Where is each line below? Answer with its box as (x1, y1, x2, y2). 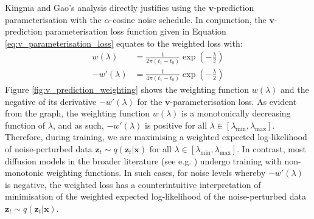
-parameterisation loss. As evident (170, 95, 297, 107)
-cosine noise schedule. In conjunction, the (110, 13, 267, 25)
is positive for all (145, 118, 208, 131)
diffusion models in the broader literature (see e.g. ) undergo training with (5, 154, 282, 167)
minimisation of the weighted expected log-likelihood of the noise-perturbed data (5, 190, 306, 203)
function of (5, 118, 46, 131)
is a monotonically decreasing (181, 107, 291, 120)
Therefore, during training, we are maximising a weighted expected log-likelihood (5, 130, 307, 143)
